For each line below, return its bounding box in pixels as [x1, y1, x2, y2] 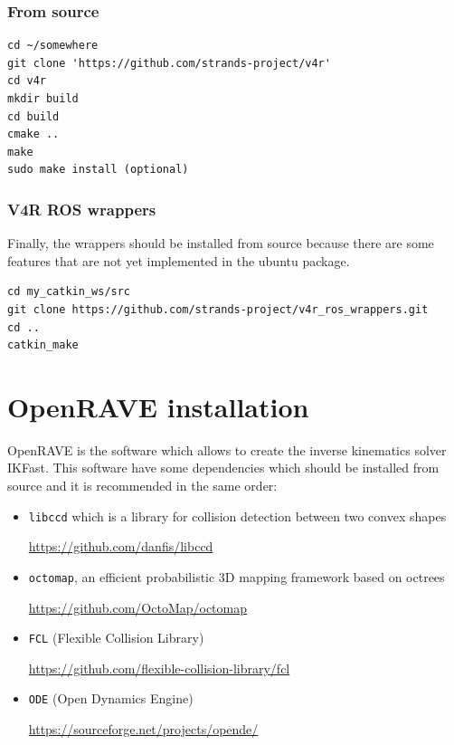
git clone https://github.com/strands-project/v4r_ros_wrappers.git [7, 302, 429, 316]
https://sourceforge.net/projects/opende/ [28, 720, 259, 739]
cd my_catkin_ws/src [7, 285, 131, 299]
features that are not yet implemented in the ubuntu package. [7, 251, 350, 270]
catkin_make [7, 339, 79, 352]
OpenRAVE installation [7, 387, 309, 425]
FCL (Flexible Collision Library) [28, 628, 204, 647]
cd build [7, 110, 60, 123]
